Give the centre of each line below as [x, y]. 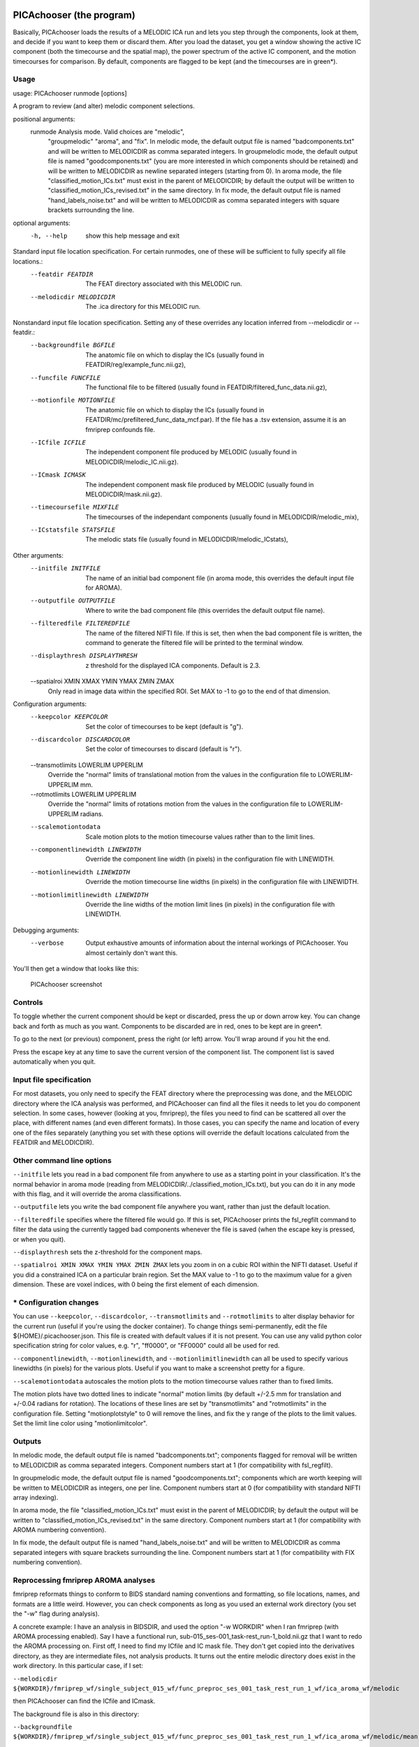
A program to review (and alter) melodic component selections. [104, 106]
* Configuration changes [56, 1302]
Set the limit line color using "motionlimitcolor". [80, 1423]
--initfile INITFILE [66, 568]
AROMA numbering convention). [60, 1530]
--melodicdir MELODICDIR [73, 297]
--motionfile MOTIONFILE [73, 400]
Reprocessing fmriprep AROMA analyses [84, 1580]
